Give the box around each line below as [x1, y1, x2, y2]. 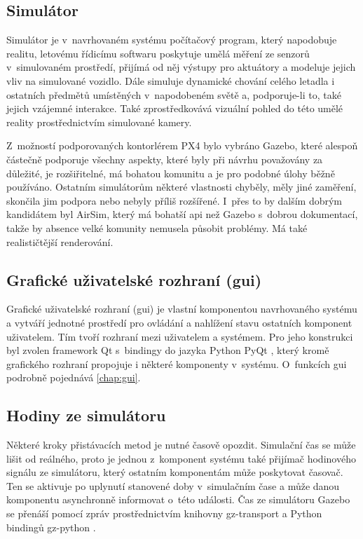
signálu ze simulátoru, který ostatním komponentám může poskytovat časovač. [6, 465, 343, 479]
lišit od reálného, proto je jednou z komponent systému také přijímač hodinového [6, 451, 356, 465]
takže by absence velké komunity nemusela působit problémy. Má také [6, 220, 308, 235]
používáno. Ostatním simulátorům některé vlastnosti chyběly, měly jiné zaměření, [6, 179, 357, 194]
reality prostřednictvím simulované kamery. [6, 114, 192, 129]
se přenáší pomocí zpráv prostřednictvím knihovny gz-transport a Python [6, 506, 322, 521]
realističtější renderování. [6, 234, 114, 249]
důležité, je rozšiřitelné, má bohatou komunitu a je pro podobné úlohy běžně [6, 165, 335, 180]
